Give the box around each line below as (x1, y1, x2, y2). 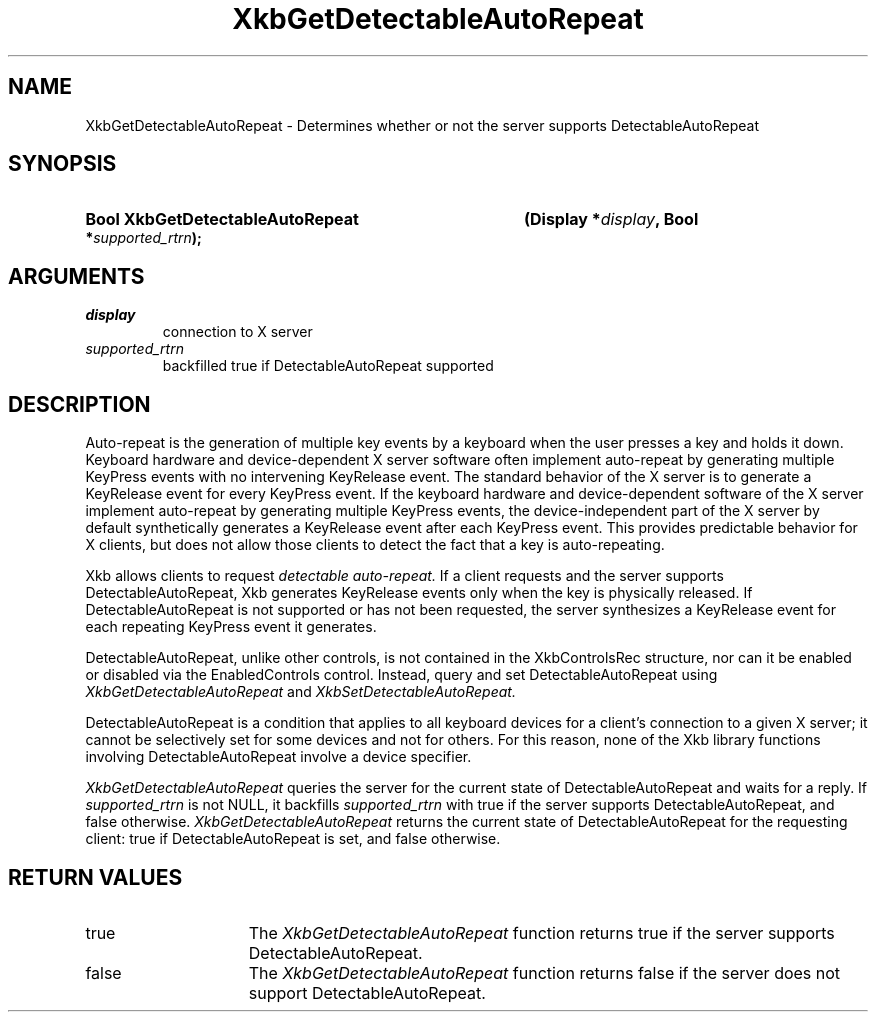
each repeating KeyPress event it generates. (85, 618, 377, 636)
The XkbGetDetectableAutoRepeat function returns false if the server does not (248, 962, 841, 983)
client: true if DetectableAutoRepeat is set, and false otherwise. (85, 830, 501, 848)
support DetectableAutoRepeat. (248, 982, 486, 1003)
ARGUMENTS (8, 263, 145, 289)
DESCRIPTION (8, 391, 151, 417)
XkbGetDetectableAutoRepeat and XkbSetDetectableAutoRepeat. (85, 683, 516, 701)
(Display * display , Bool (523, 209, 699, 230)
